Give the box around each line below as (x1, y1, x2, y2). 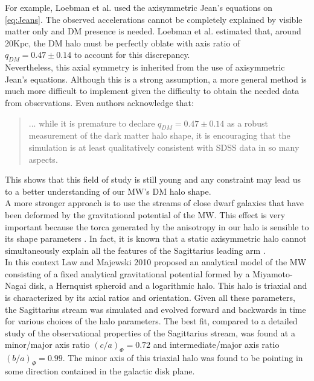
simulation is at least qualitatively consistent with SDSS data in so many (28, 140, 300, 153)
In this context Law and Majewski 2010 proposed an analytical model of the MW (5, 256, 307, 268)
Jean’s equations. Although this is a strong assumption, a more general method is (5, 72, 307, 85)
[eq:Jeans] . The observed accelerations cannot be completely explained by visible (5, 13, 303, 25)
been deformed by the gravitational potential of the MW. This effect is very (5, 208, 286, 221)
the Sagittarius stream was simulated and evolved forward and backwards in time (5, 303, 306, 315)
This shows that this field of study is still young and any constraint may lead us (5, 173, 301, 186)
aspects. (28, 153, 58, 165)
